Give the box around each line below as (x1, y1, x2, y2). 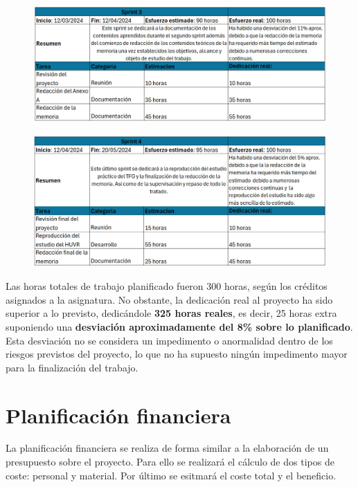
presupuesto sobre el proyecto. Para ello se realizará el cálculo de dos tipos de (6, 454, 334, 469)
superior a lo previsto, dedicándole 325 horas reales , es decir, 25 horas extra (6, 306, 337, 320)
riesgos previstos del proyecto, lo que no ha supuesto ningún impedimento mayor (6, 347, 348, 361)
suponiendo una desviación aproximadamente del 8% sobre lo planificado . (6, 319, 353, 333)
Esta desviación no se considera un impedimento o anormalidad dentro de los (6, 333, 333, 347)
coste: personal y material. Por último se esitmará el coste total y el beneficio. (6, 468, 337, 482)
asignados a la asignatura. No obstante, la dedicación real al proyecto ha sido (6, 292, 333, 306)
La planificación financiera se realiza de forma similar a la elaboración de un (6, 441, 329, 455)
